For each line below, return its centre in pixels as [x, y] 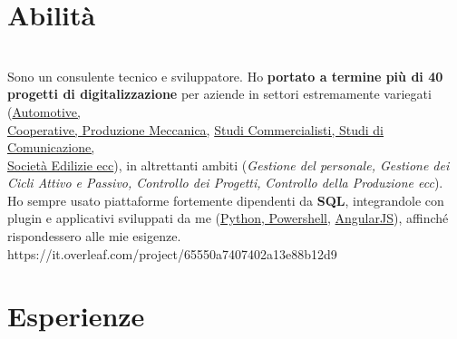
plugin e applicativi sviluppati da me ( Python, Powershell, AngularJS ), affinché [228, 218]
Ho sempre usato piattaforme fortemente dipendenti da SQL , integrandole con [226, 200]
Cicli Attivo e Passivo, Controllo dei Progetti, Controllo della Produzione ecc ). [225, 183]
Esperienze [76, 316]
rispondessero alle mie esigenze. [94, 236]
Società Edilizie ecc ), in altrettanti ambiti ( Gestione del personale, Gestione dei [228, 165]
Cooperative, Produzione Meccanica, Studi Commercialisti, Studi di [196, 129]
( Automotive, [44, 111]
